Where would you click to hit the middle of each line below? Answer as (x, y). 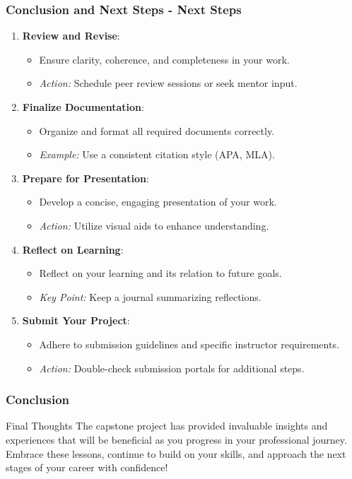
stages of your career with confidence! (87, 467)
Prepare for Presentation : (86, 178)
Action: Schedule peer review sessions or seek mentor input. (168, 83)
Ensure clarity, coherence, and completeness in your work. (164, 59)
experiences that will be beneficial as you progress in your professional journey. (176, 439)
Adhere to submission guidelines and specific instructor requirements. (189, 344)
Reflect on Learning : (73, 249)
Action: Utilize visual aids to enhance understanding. (154, 225)
